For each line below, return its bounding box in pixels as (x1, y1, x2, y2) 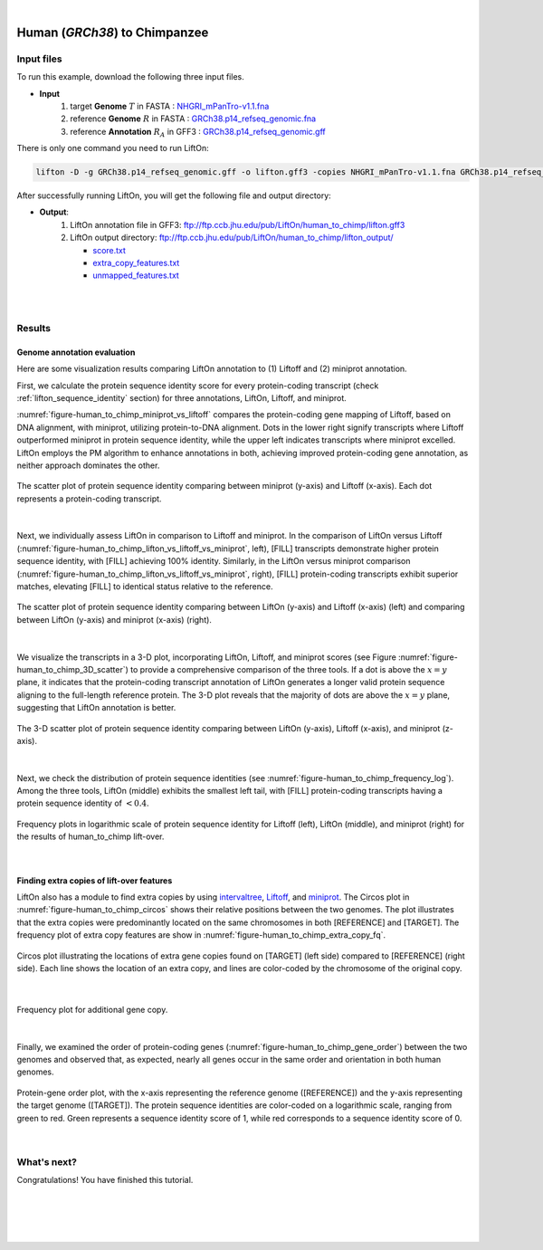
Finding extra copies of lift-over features (16, 874, 173, 886)
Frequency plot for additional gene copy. (16, 1004, 168, 1015)
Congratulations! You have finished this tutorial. (16, 1175, 194, 1186)
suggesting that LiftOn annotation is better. (16, 702, 176, 713)
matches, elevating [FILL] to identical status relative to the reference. (16, 581, 273, 592)
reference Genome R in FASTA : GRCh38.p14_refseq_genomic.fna (70, 113, 317, 124)
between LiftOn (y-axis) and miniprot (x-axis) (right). (16, 614, 213, 625)
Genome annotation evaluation (16, 347, 136, 358)
